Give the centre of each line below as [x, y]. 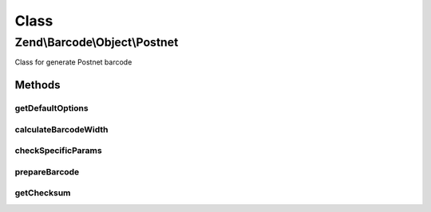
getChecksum [43, 193]
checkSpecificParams [59, 151]
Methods [38, 85]
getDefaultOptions [51, 108]
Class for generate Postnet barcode [73, 62]
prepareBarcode [47, 171]
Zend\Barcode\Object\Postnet [97, 42]
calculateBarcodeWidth [61, 129]
